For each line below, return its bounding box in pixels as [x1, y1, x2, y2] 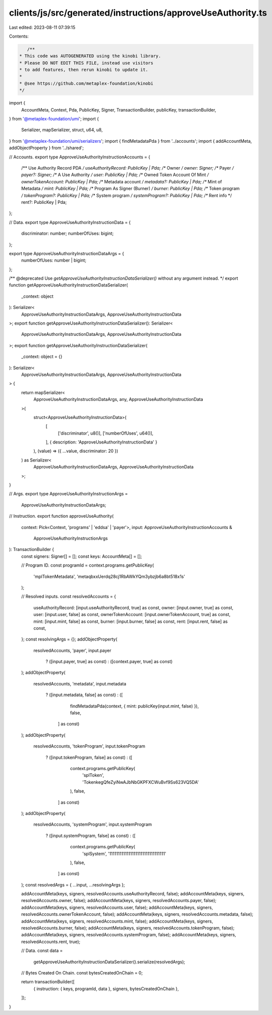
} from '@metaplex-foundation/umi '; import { [9, 116, 99, 122]
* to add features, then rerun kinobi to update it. [19, 67, 148, 73]
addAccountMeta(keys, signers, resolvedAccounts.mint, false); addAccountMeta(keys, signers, [21, 918, 213, 924]
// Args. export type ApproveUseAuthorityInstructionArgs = [9, 491, 128, 497]
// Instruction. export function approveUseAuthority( [9, 513, 114, 519]
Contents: [9, 33, 29, 39]
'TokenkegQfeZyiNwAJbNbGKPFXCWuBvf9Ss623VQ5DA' [82, 779, 199, 785]
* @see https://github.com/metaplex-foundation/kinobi [19, 81, 153, 86]
